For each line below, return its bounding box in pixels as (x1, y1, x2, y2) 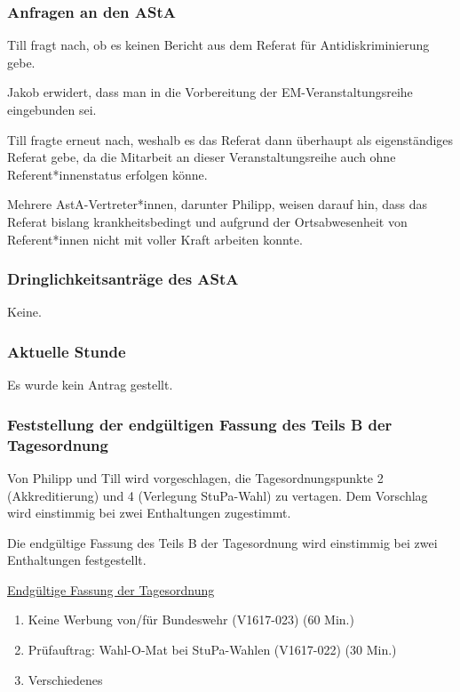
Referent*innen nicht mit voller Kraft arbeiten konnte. (7, 229, 303, 248)
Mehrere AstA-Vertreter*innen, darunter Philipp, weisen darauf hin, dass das (7, 195, 428, 213)
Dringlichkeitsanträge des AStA (7, 268, 239, 290)
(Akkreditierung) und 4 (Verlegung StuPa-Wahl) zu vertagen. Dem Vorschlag (7, 486, 428, 504)
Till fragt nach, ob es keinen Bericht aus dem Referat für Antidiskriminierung (7, 36, 430, 54)
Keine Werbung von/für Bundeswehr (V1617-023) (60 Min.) (28, 610, 354, 629)
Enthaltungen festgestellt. (7, 551, 147, 569)
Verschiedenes (28, 670, 103, 688)
